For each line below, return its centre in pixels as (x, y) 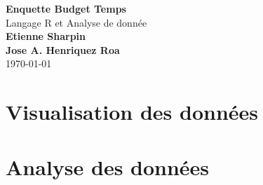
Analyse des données (108, 166)
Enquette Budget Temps (66, 8)
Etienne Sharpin (46, 36)
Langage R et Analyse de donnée (76, 22)
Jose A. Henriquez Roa (63, 49)
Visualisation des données (132, 112)
